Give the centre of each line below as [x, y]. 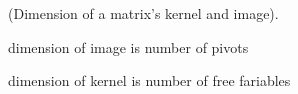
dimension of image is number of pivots [128, 46]
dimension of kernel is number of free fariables [149, 80]
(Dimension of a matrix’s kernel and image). [143, 13]
